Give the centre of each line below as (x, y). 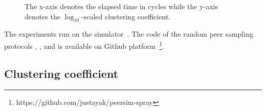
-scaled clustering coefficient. (126, 16)
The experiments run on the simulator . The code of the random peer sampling (129, 34)
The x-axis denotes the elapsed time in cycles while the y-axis (121, 6)
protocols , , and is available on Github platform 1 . (84, 45)
